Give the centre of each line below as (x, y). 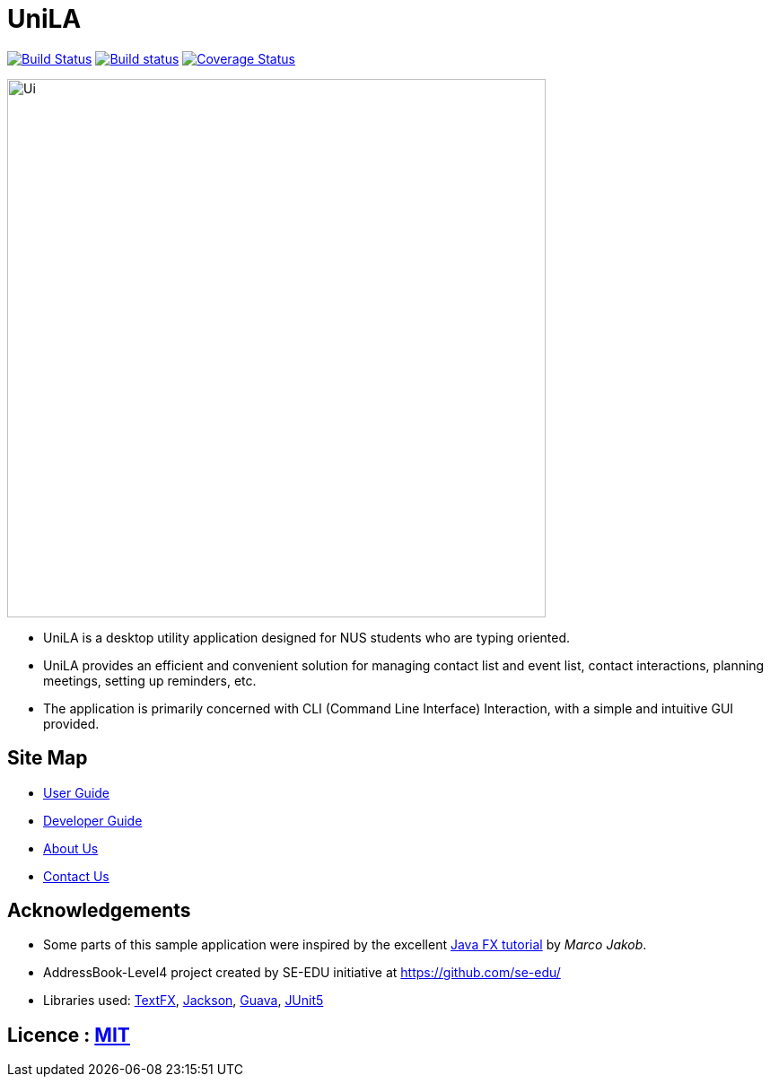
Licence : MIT (69, 1035)
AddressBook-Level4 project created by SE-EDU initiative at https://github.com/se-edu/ (302, 973)
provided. (71, 723)
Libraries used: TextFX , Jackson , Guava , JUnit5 (184, 1001)
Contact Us (76, 876)
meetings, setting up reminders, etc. (150, 680)
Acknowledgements (99, 911)
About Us (71, 848)
